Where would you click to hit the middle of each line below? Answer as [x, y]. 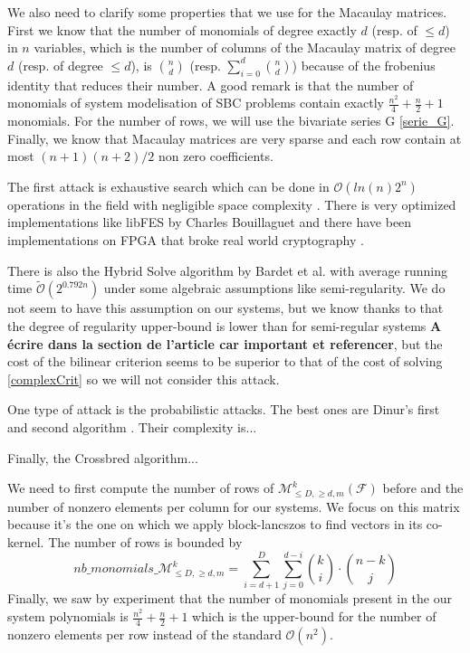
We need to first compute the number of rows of [141, 488]
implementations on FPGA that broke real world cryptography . [186, 239]
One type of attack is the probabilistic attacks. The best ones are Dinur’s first [224, 409]
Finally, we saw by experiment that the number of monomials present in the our [230, 598]
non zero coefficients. [216, 156]
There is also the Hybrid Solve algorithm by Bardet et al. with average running [227, 270]
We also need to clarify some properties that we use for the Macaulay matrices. [227, 12]
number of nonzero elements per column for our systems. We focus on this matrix [234, 506]
